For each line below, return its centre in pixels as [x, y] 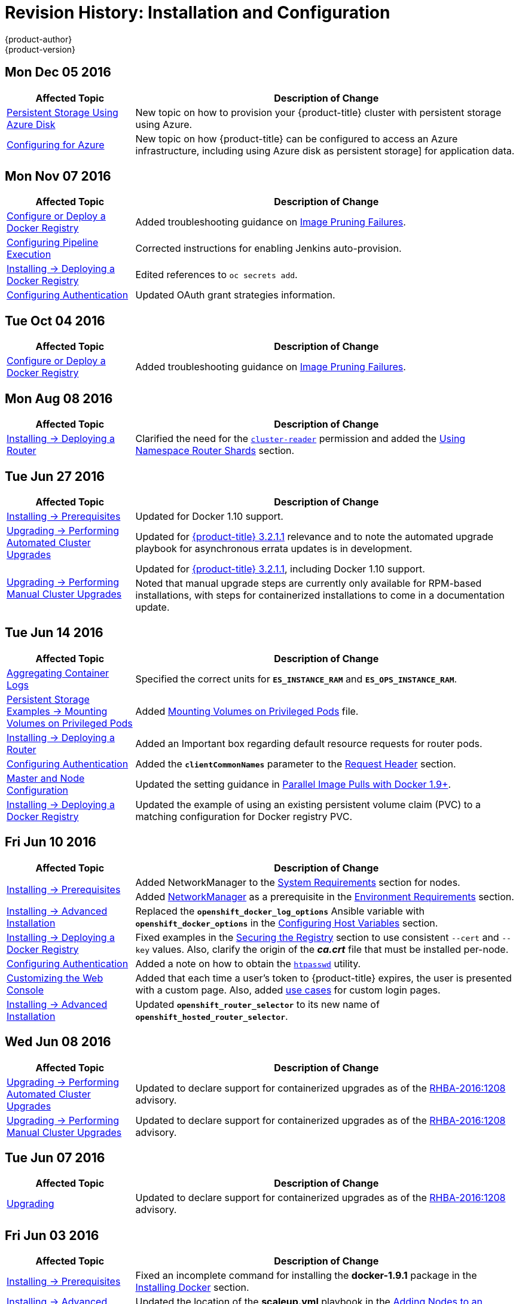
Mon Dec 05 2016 [58, 72]
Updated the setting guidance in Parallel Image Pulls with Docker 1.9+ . [293, 784]
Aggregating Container [58, 673]
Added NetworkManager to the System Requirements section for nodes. [298, 882]
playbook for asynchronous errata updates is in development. [274, 548]
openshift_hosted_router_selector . [212, 1016]
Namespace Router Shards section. [215, 451]
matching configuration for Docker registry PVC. [244, 816]
